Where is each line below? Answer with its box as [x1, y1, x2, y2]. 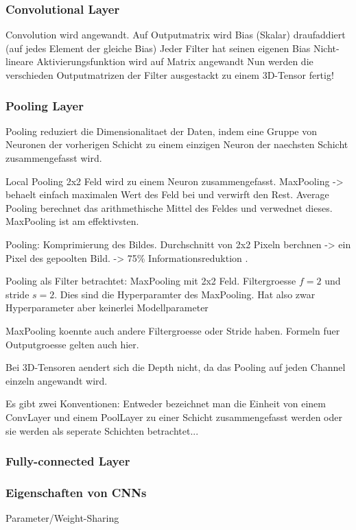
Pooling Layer [5, 97, 84, 114]
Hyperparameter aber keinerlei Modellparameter [5, 300, 209, 315]
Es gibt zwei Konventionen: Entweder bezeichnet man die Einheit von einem [5, 396, 326, 411]
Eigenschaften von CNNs [5, 483, 147, 501]
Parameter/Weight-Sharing [5, 511, 119, 525]
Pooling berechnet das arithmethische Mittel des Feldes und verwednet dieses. [5, 200, 333, 215]
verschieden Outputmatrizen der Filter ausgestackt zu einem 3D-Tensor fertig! [5, 68, 334, 82]
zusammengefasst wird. [5, 151, 102, 165]
